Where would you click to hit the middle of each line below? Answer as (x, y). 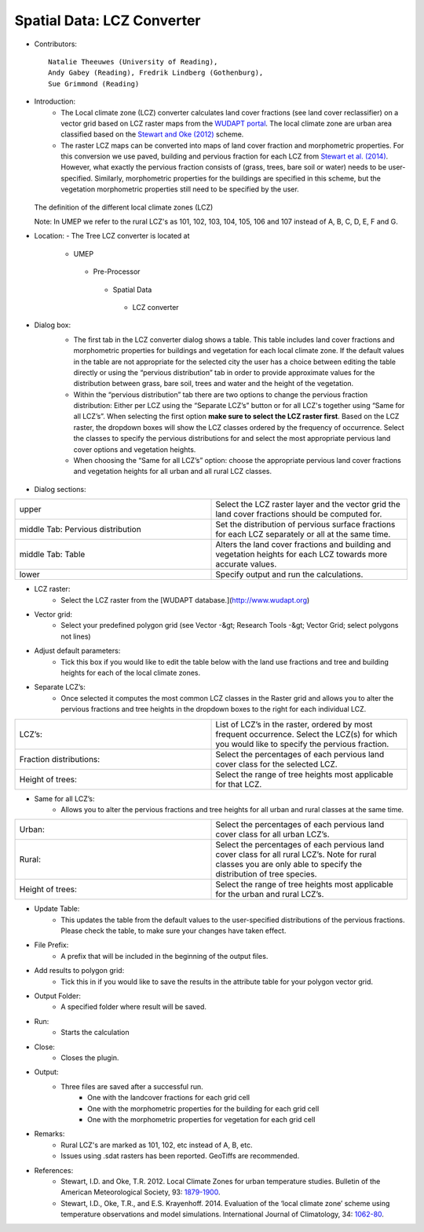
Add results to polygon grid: (79, 971)
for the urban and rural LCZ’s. (270, 895)
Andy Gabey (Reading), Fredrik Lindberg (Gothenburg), (156, 73)
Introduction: (55, 101)
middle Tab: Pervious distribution (80, 530)
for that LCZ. (239, 784)
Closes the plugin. (90, 1057)
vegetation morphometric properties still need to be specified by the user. (180, 189)
